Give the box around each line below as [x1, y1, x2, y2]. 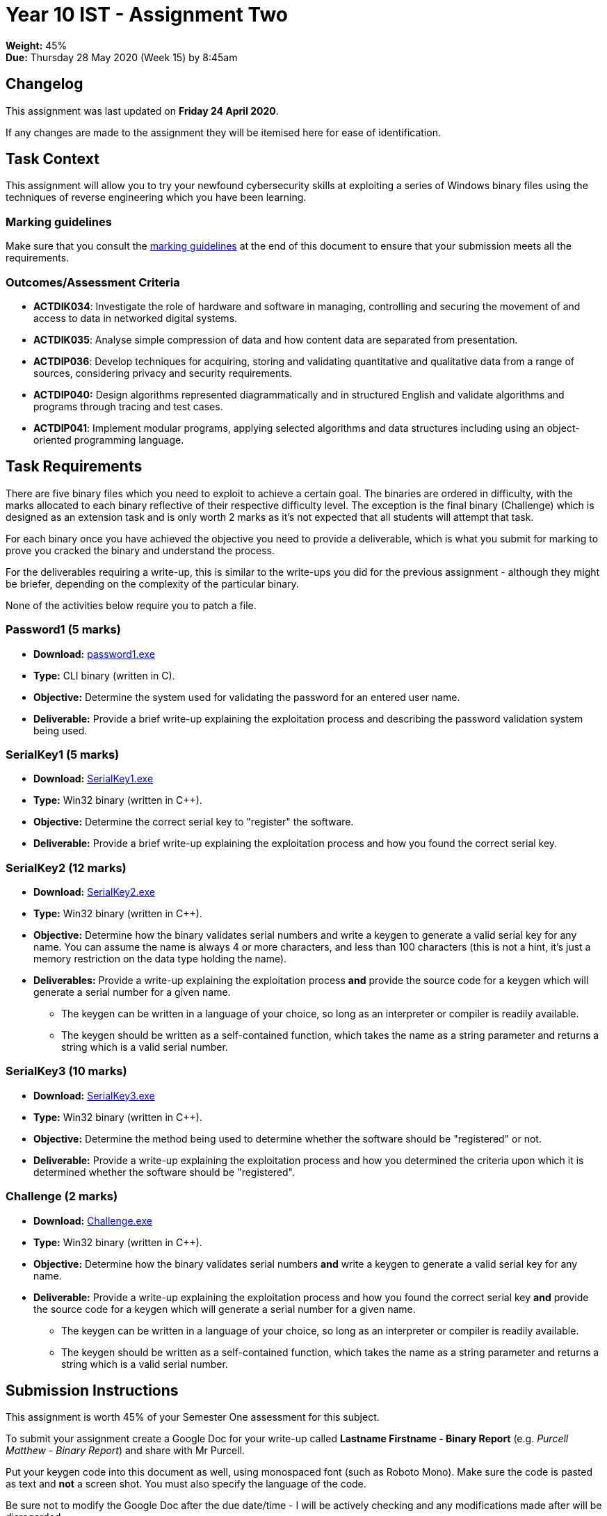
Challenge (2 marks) [6, 1189, 118, 1204]
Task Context [6, 150, 99, 168]
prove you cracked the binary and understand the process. [6, 544, 275, 556]
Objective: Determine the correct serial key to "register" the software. [33, 816, 354, 828]
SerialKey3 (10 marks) [6, 1064, 127, 1079]
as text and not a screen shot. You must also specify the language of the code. [6, 1478, 366, 1490]
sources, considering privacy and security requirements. [33, 366, 293, 379]
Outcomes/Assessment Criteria [6, 275, 180, 289]
